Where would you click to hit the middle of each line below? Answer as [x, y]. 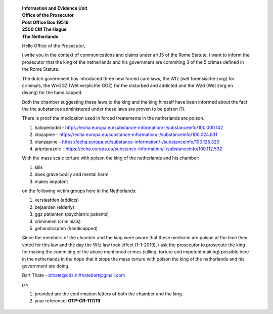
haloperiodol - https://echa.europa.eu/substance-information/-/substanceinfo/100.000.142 [129, 127]
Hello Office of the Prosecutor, [54, 46]
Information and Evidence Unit [55, 8]
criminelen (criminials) [58, 221]
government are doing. [46, 266]
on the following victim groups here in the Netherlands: [79, 191]
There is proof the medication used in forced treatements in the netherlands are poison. [113, 118]
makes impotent [51, 182]
